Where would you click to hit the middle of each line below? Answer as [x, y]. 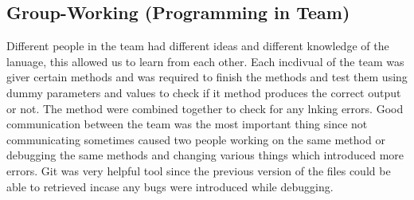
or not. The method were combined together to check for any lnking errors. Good [205, 108]
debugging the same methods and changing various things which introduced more [205, 155]
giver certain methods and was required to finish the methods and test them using [207, 77]
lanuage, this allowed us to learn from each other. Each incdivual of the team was [205, 61]
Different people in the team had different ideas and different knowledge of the [198, 46]
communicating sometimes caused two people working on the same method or [196, 139]
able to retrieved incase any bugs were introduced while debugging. [170, 186]
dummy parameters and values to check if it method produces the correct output [204, 92]
